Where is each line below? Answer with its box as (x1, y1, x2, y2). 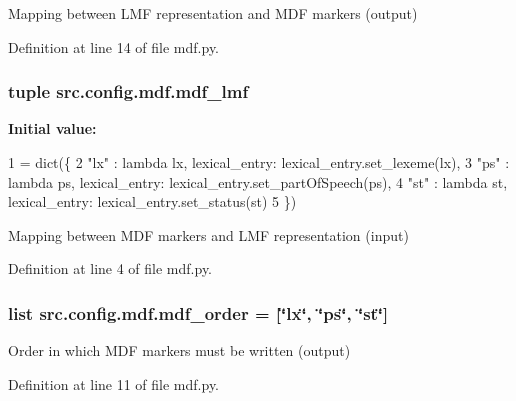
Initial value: (8, 118, 97, 139)
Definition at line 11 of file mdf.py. (8, 373, 220, 394)
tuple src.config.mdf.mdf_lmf (8, 79, 249, 104)
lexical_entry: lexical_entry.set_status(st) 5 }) (8, 191, 297, 212)
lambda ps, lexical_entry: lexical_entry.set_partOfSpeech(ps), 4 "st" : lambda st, (8, 171, 508, 192)
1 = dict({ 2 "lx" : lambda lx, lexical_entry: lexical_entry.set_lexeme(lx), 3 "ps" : (8, 152, 510, 172)
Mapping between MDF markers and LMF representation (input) (8, 224, 409, 245)
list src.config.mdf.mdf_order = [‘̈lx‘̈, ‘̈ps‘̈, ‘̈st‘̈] (8, 300, 389, 325)
